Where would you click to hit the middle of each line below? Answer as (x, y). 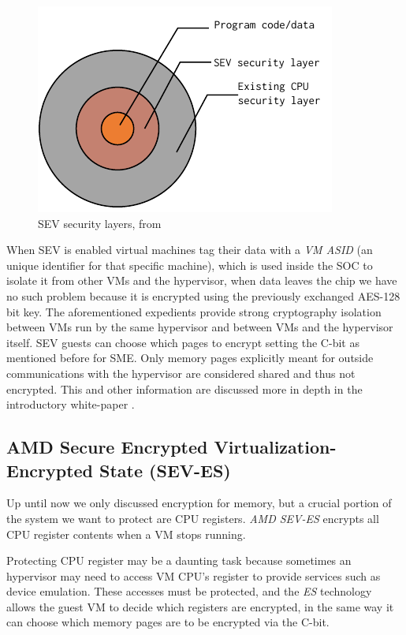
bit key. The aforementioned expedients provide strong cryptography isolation (194, 311)
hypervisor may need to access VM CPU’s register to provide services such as (194, 575)
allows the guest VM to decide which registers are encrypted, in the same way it (200, 606)
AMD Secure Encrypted (107, 447)
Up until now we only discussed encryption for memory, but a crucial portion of (199, 503)
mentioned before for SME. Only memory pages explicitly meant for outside (190, 358)
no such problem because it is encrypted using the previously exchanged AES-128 (203, 295)
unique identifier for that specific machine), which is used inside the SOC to (190, 265)
